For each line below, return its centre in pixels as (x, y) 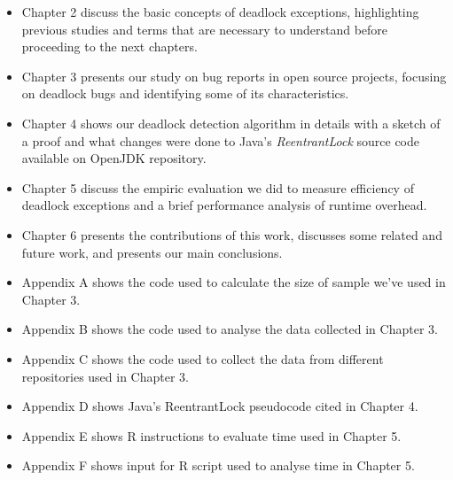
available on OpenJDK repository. (114, 158)
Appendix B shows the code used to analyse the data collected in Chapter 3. (230, 329)
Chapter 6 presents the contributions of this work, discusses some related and (232, 234)
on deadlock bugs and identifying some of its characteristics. (185, 93)
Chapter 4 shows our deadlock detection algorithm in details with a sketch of (231, 123)
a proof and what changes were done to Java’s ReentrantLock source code (220, 140)
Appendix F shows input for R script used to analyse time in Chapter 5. (218, 465)
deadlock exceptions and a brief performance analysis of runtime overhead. (224, 205)
